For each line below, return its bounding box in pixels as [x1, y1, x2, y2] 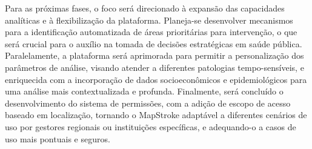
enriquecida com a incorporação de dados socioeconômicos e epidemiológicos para [5, 73, 307, 85]
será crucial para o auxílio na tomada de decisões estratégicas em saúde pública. [5, 37, 302, 50]
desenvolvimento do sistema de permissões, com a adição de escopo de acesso [5, 96, 291, 109]
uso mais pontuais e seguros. [5, 132, 110, 145]
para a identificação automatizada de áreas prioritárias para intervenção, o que [5, 25, 297, 38]
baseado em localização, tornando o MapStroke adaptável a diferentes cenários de [5, 108, 307, 121]
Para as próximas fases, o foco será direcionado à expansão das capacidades [5, 2, 285, 14]
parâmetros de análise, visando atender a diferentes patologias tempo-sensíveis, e [5, 61, 304, 73]
